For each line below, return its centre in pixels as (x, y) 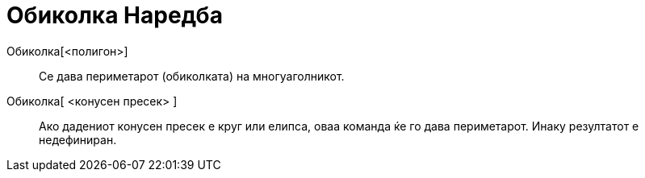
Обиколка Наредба (115, 15)
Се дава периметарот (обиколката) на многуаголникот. (192, 76)
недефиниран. (78, 139)
